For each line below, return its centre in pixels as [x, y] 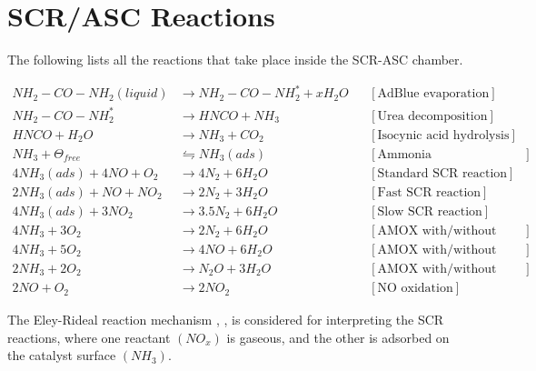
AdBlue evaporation [433, 94]
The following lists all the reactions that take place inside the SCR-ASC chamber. [235, 60]
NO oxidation [415, 289]
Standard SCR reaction [442, 173]
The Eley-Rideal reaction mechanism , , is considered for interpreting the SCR [226, 320]
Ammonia [404, 154]
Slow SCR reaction [430, 211]
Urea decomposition [432, 116]
